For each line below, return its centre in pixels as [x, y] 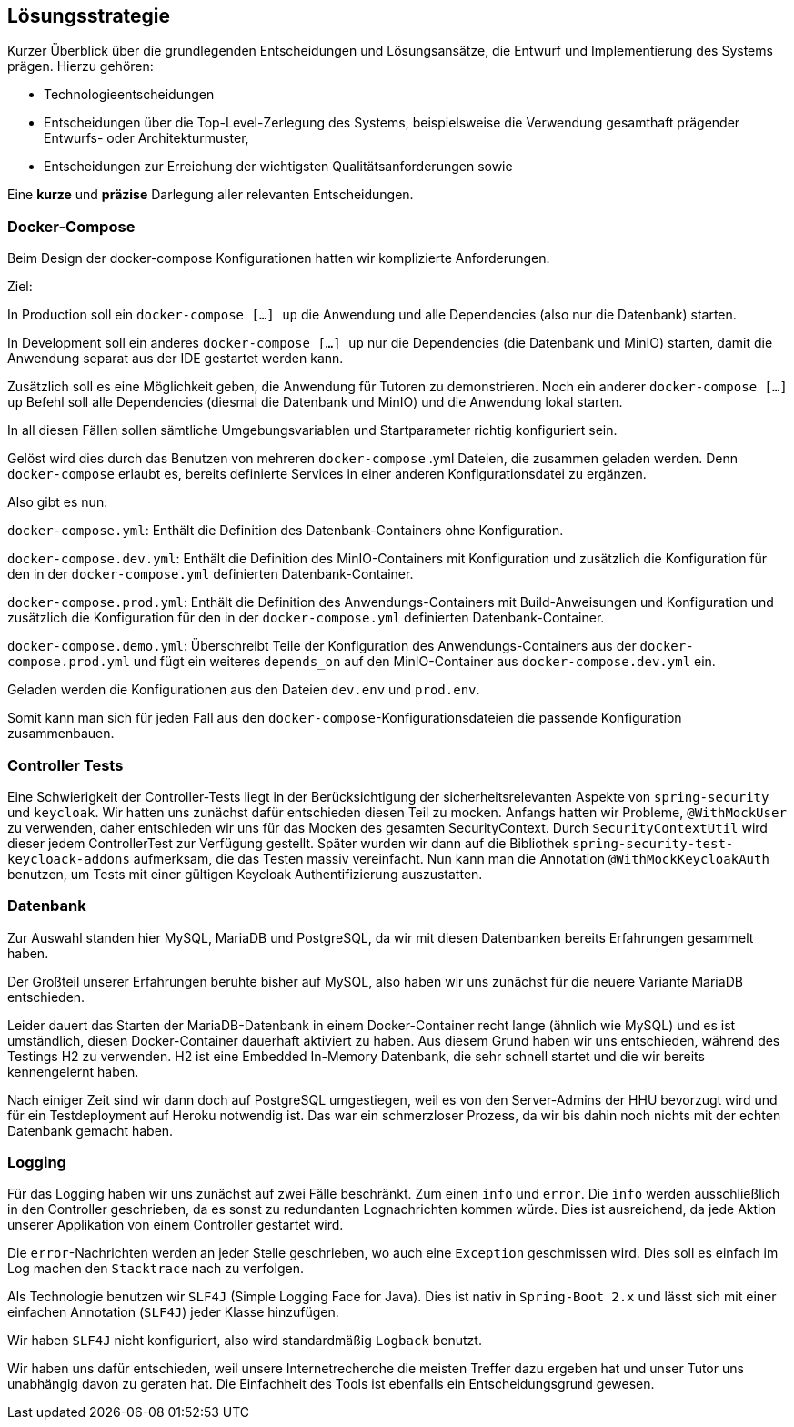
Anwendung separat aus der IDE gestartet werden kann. [176, 359]
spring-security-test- [653, 843]
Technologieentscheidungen [129, 95]
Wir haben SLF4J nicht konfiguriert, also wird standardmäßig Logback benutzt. [245, 1341]
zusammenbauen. [61, 734]
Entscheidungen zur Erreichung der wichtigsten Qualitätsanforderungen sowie [278, 167]
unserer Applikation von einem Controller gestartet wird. [176, 1225]
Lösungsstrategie [89, 16]
